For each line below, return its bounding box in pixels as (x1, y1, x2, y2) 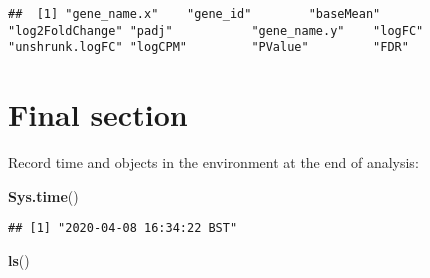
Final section (8, 94, 188, 135)
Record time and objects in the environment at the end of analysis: (8, 152, 419, 173)
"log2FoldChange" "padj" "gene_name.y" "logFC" (8, 23, 424, 38)
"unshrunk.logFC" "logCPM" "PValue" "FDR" (8, 40, 409, 55)
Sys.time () (8, 185, 79, 206)
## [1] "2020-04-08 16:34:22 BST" (8, 221, 238, 236)
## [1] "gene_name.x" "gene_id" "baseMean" (8, 7, 381, 21)
